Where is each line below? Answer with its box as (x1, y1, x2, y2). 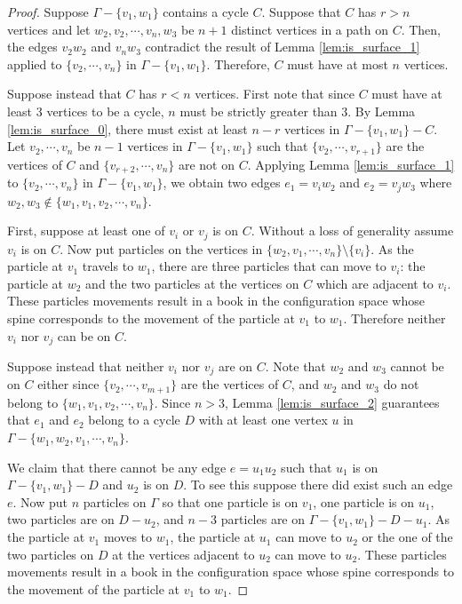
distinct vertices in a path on (231, 20, 388, 38)
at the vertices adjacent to (112, 544, 255, 563)
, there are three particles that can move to (151, 257, 386, 275)
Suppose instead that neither (7, 356, 164, 375)
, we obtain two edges (163, 173, 281, 192)
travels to (82, 257, 134, 275)
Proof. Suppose (7, 3, 89, 20)
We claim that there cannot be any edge (7, 457, 227, 476)
